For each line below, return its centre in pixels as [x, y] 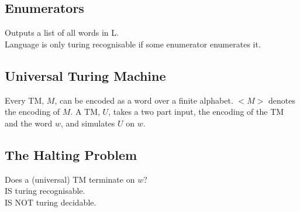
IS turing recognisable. [45, 191]
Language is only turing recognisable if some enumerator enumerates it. [133, 44]
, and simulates [88, 123]
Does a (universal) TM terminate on [70, 179]
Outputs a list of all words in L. [62, 33]
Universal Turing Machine [85, 75]
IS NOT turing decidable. [51, 202]
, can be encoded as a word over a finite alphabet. [144, 100]
